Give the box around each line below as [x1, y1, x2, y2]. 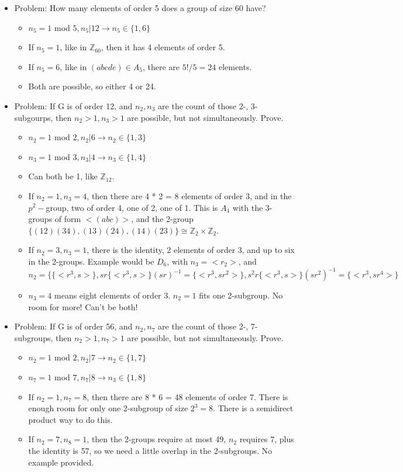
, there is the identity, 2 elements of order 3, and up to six [87, 244, 295, 256]
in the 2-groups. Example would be [28, 255, 154, 267]
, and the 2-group [131, 213, 194, 225]
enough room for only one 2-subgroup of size [28, 402, 188, 414]
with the [232, 201, 263, 213]
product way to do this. [28, 413, 113, 425]
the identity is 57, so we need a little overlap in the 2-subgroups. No [28, 444, 273, 456]
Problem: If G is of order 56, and [14, 320, 133, 332]
